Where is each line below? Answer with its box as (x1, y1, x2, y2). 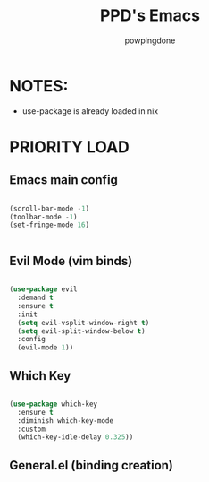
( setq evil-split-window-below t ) (17, 326, 146, 336)
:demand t (17, 293, 54, 302)
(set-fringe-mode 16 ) (9, 220, 90, 229)
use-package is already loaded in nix (21, 105, 159, 116)
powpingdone (124, 35, 176, 46)
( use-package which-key (9, 400, 98, 409)
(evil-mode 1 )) (17, 343, 74, 352)
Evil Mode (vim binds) (9, 253, 133, 269)
